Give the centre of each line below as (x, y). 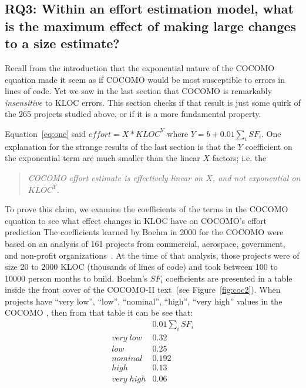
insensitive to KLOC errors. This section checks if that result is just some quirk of (153, 102)
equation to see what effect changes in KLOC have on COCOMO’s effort (136, 220)
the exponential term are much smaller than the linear (102, 158)
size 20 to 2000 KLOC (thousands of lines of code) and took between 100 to (141, 267)
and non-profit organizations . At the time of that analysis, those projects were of (152, 255)
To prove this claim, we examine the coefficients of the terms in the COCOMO (147, 209)
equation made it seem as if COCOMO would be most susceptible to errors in (145, 79)
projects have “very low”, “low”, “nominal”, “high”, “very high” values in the (144, 301)
